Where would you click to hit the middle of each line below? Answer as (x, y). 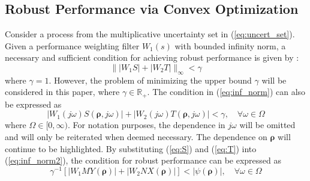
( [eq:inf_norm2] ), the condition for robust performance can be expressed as (143, 160)
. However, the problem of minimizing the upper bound (150, 80)
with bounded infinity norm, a (230, 45)
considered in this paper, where (62, 92)
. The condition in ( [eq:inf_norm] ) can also (226, 92)
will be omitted (267, 125)
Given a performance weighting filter (72, 45)
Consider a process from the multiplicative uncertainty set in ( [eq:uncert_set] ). (150, 34)
